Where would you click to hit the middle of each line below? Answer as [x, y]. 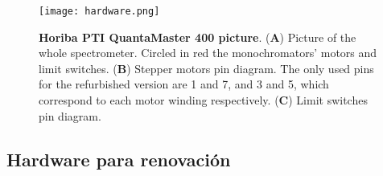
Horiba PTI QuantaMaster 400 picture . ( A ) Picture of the [198, 37]
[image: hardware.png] [99, 11]
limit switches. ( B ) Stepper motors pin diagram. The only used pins [206, 68]
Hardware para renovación [119, 159]
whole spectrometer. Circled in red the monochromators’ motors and [208, 53]
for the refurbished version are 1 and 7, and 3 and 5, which [184, 84]
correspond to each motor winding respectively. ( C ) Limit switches [203, 100]
